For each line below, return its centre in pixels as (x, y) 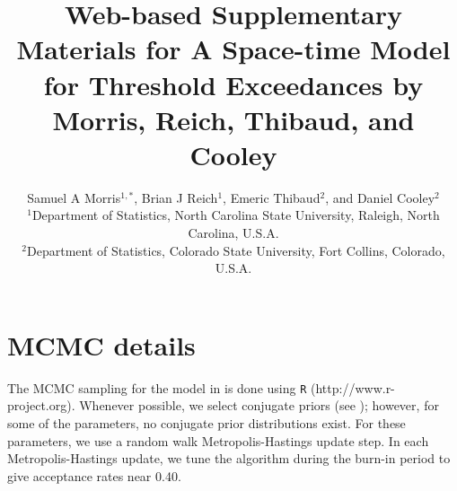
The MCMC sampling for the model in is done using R (157, 387)
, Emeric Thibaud (272, 197)
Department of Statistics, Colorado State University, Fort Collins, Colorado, (236, 250)
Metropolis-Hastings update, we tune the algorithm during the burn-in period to (229, 458)
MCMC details (101, 344)
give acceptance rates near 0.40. (94, 475)
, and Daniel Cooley (380, 197)
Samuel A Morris (74, 197)
